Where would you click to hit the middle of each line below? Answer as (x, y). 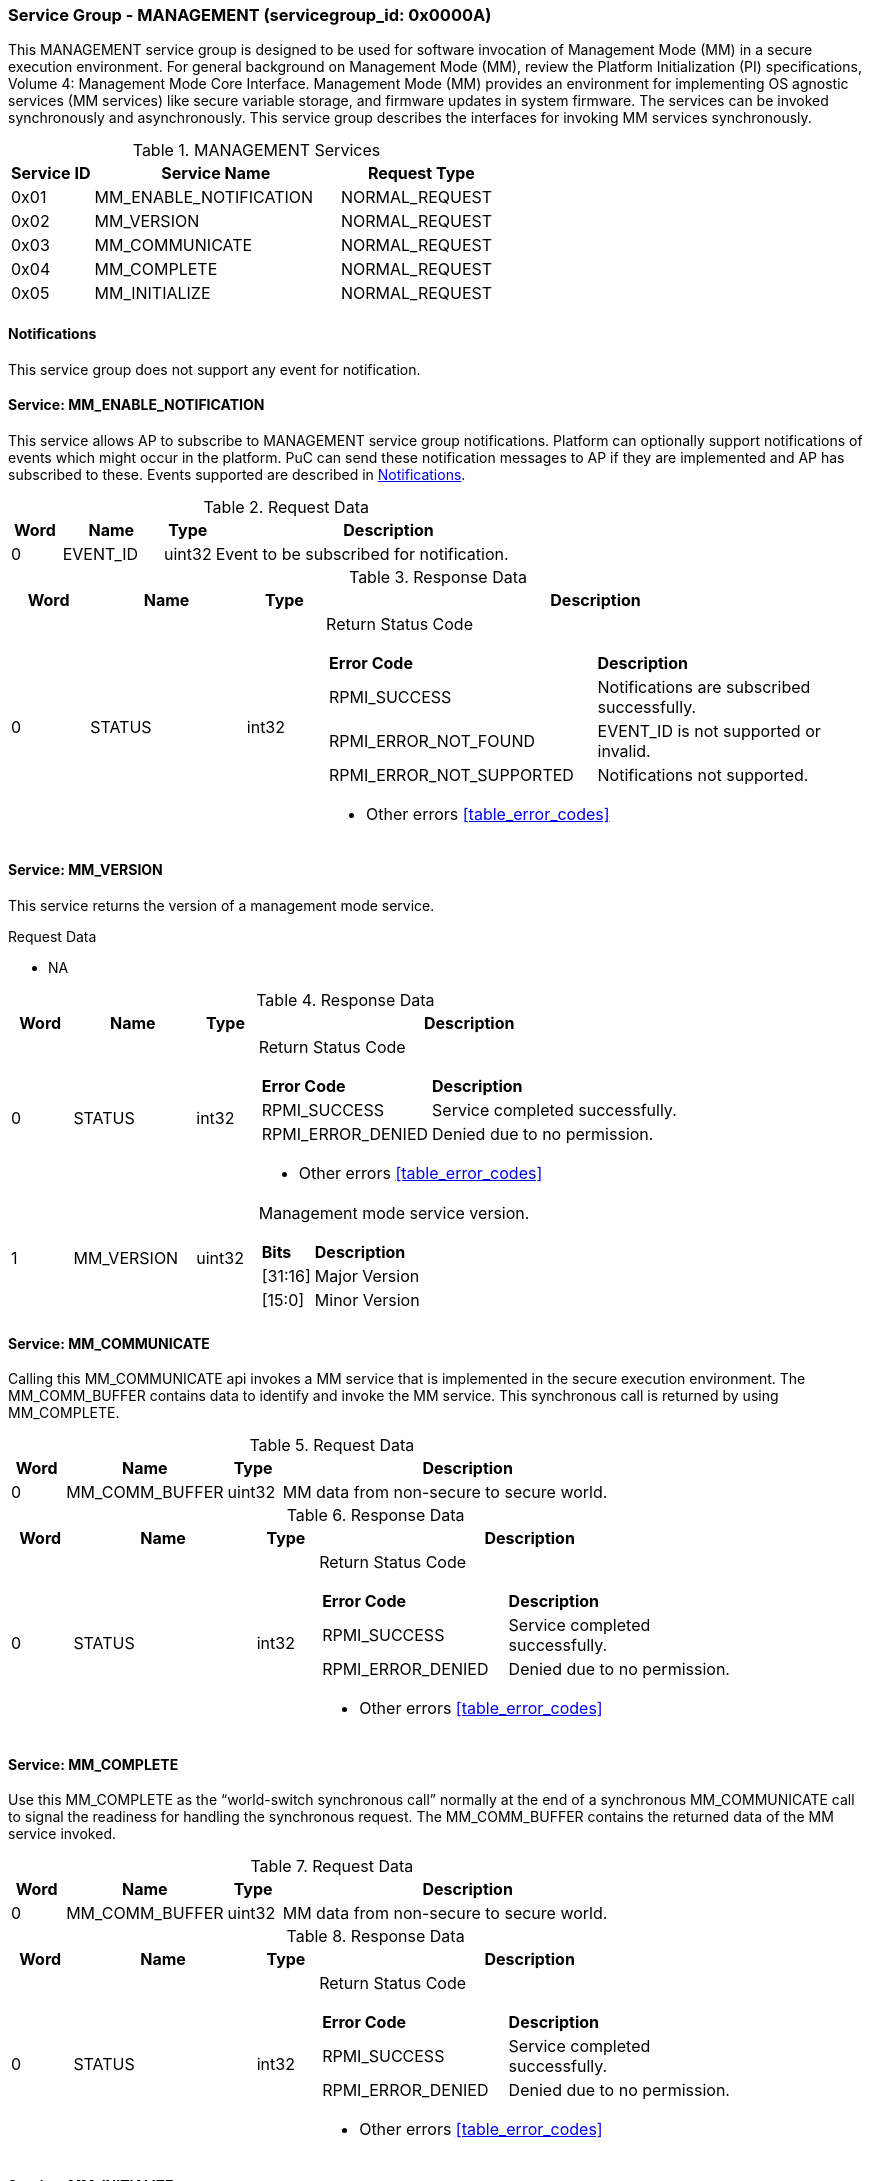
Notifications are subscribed (704, 686)
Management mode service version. (394, 1213)
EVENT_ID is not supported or (709, 730)
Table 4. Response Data (345, 1000)
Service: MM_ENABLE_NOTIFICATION (136, 405)
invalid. (624, 750)
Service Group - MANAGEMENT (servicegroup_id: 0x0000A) (250, 15)
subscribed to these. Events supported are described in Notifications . (237, 474)
